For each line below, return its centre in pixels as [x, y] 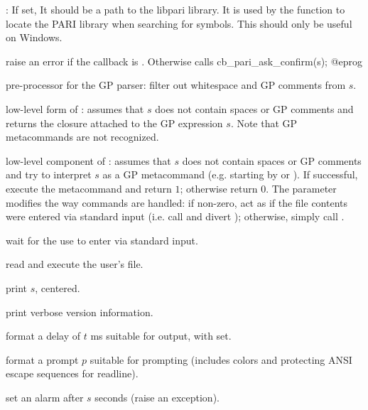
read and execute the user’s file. [75, 264]
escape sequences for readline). [72, 373]
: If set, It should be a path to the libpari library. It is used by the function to [175, 9]
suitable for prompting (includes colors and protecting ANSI [221, 359]
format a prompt [42, 359]
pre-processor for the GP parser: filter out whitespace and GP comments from [176, 85]
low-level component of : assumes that [88, 160]
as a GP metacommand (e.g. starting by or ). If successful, [230, 174]
